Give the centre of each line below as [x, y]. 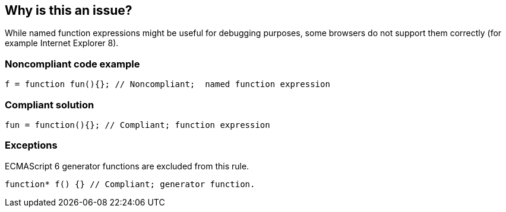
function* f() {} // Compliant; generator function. [130, 184]
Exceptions [31, 145]
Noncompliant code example [72, 64]
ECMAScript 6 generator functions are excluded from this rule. [127, 166]
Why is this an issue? [69, 10]
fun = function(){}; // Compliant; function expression [137, 125]
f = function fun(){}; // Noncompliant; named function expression [167, 84]
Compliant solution [50, 105]
